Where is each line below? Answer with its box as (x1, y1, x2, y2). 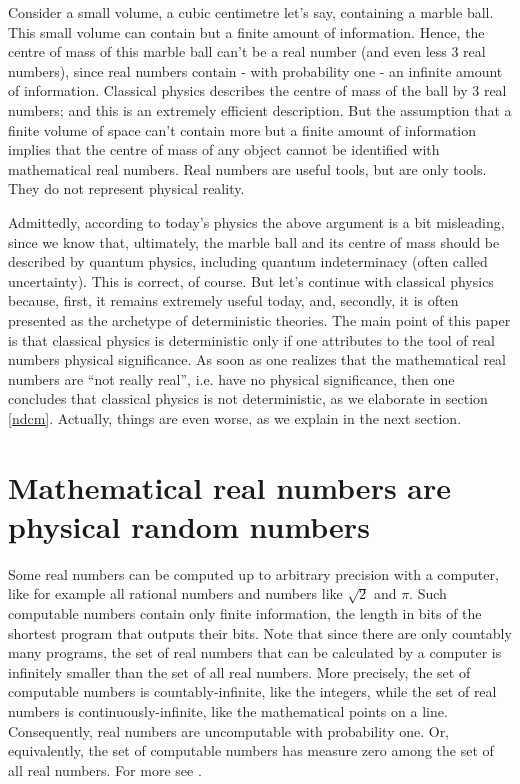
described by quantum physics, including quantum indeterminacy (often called (8, 251, 488, 272)
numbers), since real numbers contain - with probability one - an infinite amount (8, 60, 503, 81)
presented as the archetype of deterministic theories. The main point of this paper (8, 309, 511, 330)
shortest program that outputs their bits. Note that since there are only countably (8, 622, 512, 643)
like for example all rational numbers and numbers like (8, 583, 343, 604)
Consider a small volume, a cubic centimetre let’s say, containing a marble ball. (8, 2, 494, 22)
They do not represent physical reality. (8, 178, 245, 199)
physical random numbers (8, 505, 370, 546)
